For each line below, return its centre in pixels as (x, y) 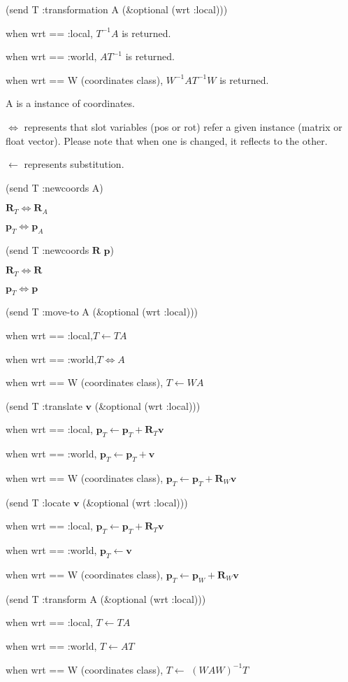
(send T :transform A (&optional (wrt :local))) (106, 598)
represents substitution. (74, 164)
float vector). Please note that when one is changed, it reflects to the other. (167, 140)
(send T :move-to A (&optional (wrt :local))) (102, 312)
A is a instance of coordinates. (70, 103)
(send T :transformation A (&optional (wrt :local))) (117, 9)
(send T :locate (38, 502)
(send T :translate (44, 405)
